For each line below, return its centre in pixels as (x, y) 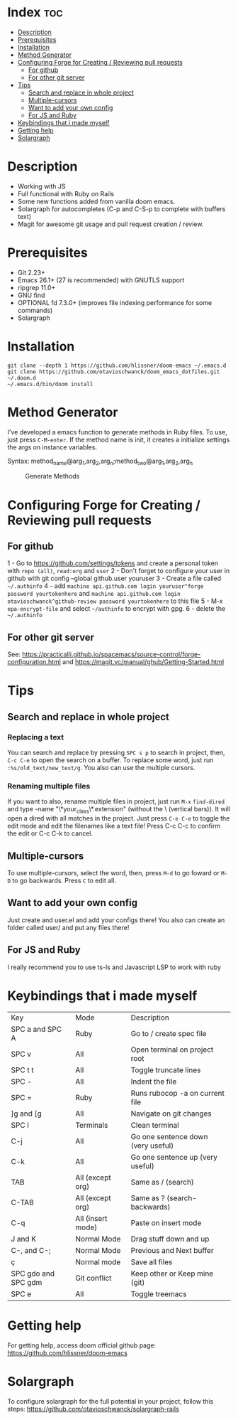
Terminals (92, 1125)
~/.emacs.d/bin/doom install (50, 384)
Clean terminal (155, 1125)
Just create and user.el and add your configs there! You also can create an (116, 920)
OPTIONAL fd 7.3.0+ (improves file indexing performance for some (115, 302)
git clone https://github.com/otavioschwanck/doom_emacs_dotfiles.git (114, 372)
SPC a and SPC (36, 1029)
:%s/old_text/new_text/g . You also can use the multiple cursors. (101, 768)
